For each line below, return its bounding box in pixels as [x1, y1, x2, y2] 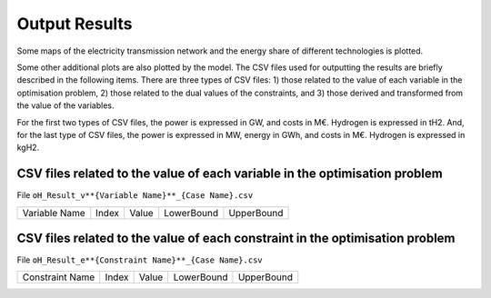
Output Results [16, 14, 133, 34]
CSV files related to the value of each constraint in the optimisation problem [16, 231, 456, 245]
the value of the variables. [16, 100, 115, 111]
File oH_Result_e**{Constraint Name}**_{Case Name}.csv [16, 254, 263, 265]
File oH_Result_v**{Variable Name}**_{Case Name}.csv [16, 190, 254, 201]
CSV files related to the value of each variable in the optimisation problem [16, 166, 443, 182]
